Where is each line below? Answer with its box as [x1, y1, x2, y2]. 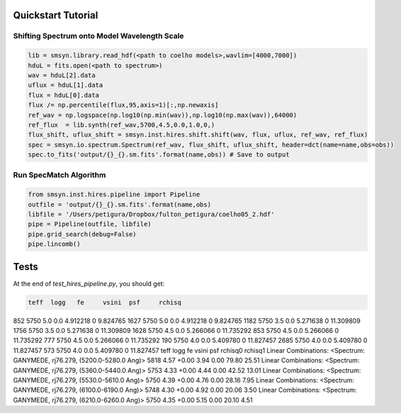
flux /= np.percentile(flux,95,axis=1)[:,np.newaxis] [28, 101, 219, 109]
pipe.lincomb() [28, 240, 81, 248]
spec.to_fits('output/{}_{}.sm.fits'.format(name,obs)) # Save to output [28, 151, 290, 159]
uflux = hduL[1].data [28, 81, 103, 89]
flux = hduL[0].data [28, 91, 99, 99]
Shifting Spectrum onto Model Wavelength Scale [13, 31, 184, 41]
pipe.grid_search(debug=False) [28, 230, 137, 238]
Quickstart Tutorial [13, 9, 98, 21]
